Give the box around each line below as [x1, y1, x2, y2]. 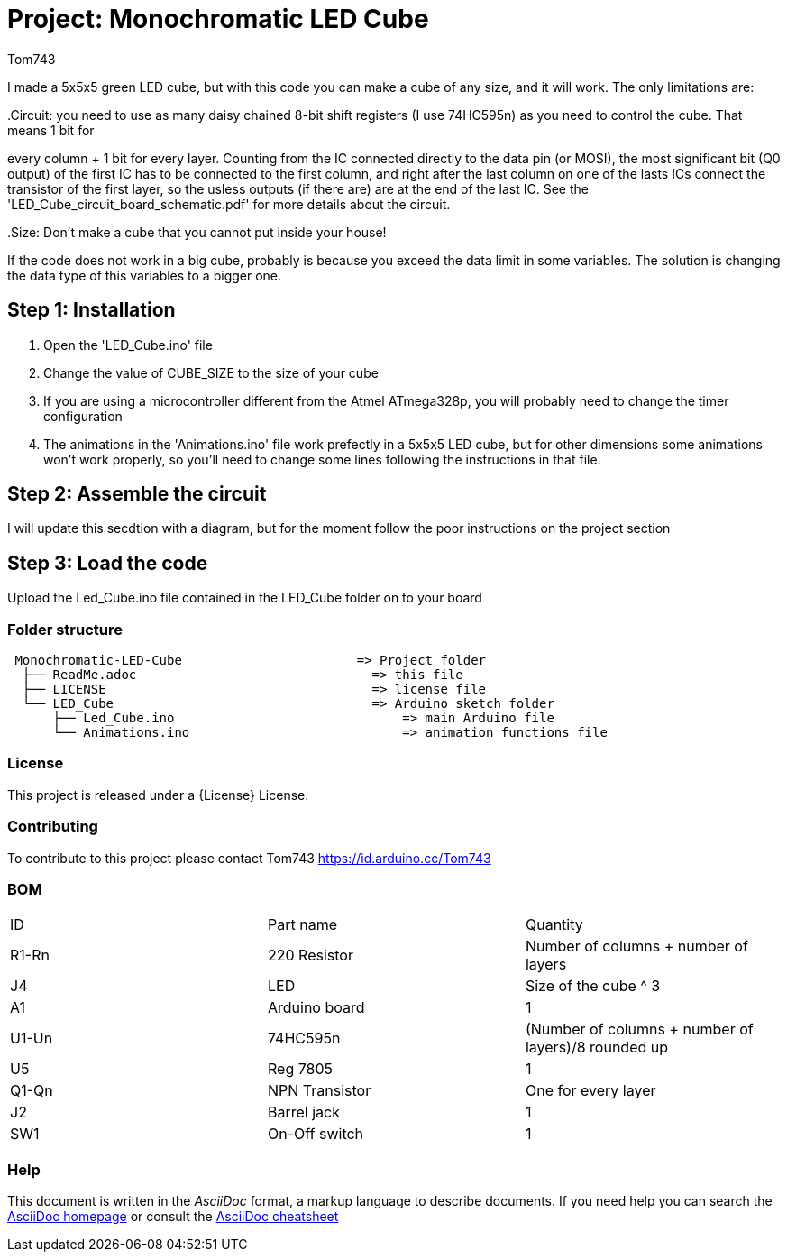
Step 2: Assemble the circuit [7, 482, 267, 506]
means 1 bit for [7, 122, 95, 138]
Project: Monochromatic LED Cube [7, 4, 429, 34]
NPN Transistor [267, 1081, 371, 1100]
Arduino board [267, 998, 365, 1017]
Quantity [525, 915, 583, 934]
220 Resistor [267, 946, 353, 965]
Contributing [7, 817, 98, 836]
